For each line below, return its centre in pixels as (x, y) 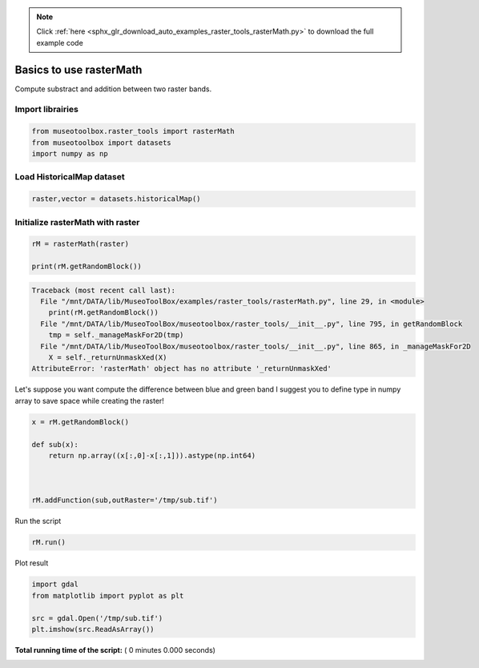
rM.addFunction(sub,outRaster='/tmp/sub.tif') (125, 500)
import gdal (55, 584)
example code (60, 42)
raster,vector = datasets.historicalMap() (116, 199)
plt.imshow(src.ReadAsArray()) (93, 629)
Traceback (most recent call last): (104, 290)
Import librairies (47, 110)
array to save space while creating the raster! (89, 400)
